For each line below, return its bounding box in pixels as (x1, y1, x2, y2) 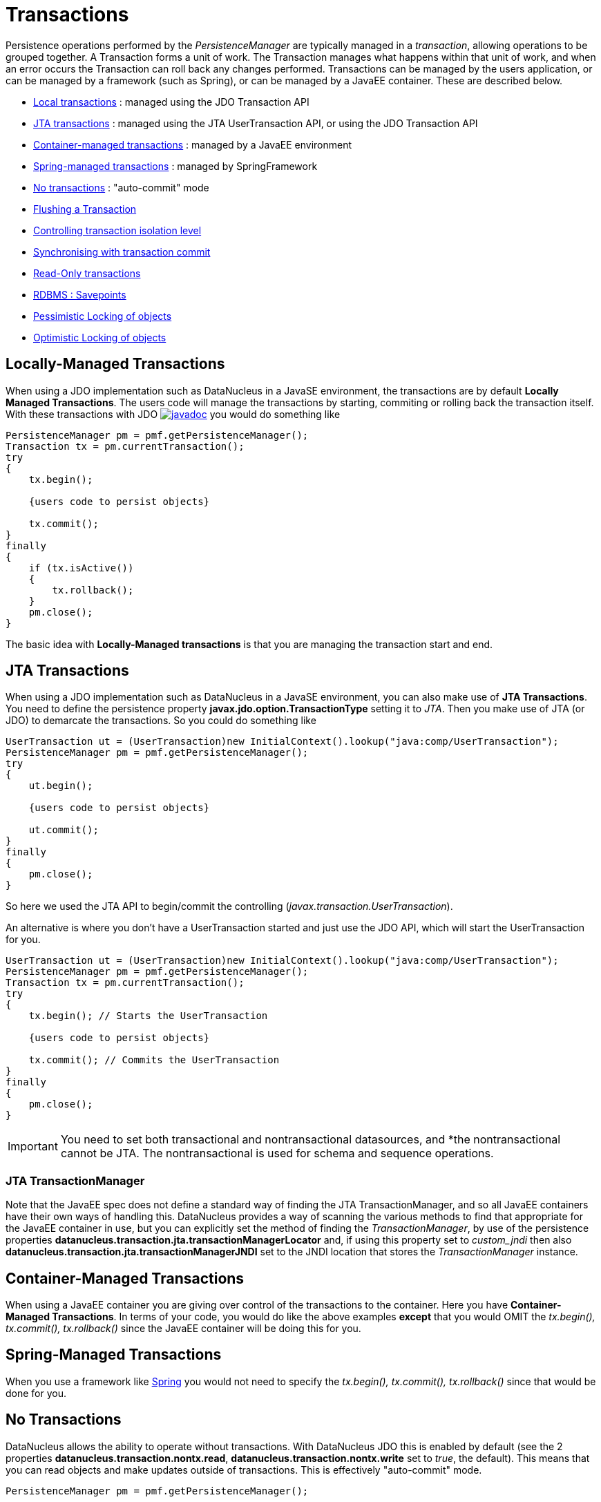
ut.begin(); (28, 780, 93, 792)
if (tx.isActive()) (28, 562, 134, 573)
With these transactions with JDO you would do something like (6, 408, 341, 420)
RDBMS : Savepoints (33, 288, 126, 301)
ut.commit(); (28, 824, 99, 836)
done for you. (6, 1387, 67, 1399)
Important (8, 1139, 58, 1154)
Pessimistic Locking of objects (33, 310, 172, 322)
